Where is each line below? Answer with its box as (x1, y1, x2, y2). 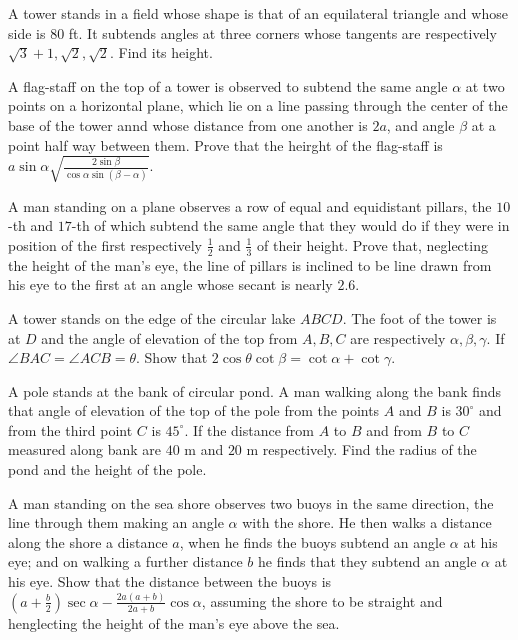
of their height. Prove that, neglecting (257, 234, 488, 255)
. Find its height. (109, 42, 213, 63)
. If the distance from (184, 419, 315, 440)
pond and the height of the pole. (8, 459, 207, 480)
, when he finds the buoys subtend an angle (179, 531, 446, 552)
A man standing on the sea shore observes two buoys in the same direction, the (8, 492, 494, 513)
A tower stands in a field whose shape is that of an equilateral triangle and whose (8, 3, 508, 23)
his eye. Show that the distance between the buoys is (8, 571, 332, 592)
